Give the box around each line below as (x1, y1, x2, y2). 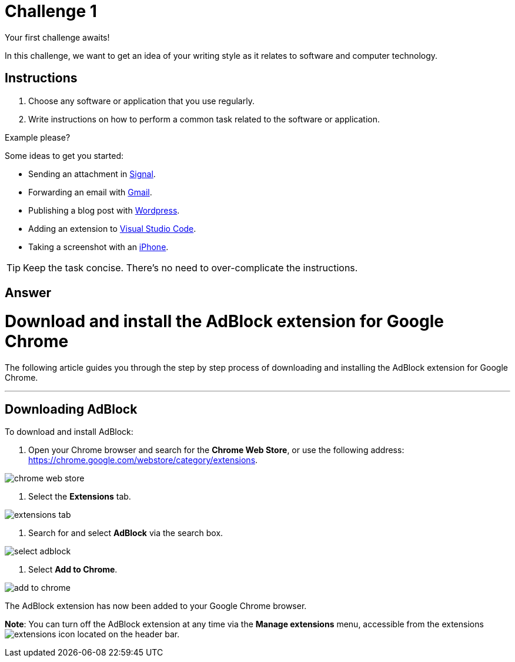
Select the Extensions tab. (28, 491, 131, 502)
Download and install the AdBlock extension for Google (5, 311, 444, 331)
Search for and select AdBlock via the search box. (28, 528, 223, 538)
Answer (5, 285, 52, 301)
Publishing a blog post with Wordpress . (28, 205, 180, 215)
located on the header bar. (77, 629, 180, 640)
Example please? (5, 132, 71, 142)
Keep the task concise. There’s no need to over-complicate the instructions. (23, 261, 358, 274)
